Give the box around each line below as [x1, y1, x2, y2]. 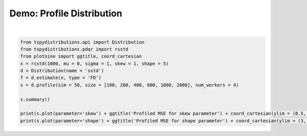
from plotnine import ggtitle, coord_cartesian [20, 54, 142, 59]
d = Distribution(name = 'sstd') [20, 68, 104, 74]
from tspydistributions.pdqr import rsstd [20, 46, 128, 52]
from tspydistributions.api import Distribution [20, 39, 145, 45]
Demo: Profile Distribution [9, 8, 122, 19]
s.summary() [20, 96, 51, 102]
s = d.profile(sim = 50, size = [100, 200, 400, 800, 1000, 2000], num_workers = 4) [20, 82, 239, 88]
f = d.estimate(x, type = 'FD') [20, 75, 102, 81]
